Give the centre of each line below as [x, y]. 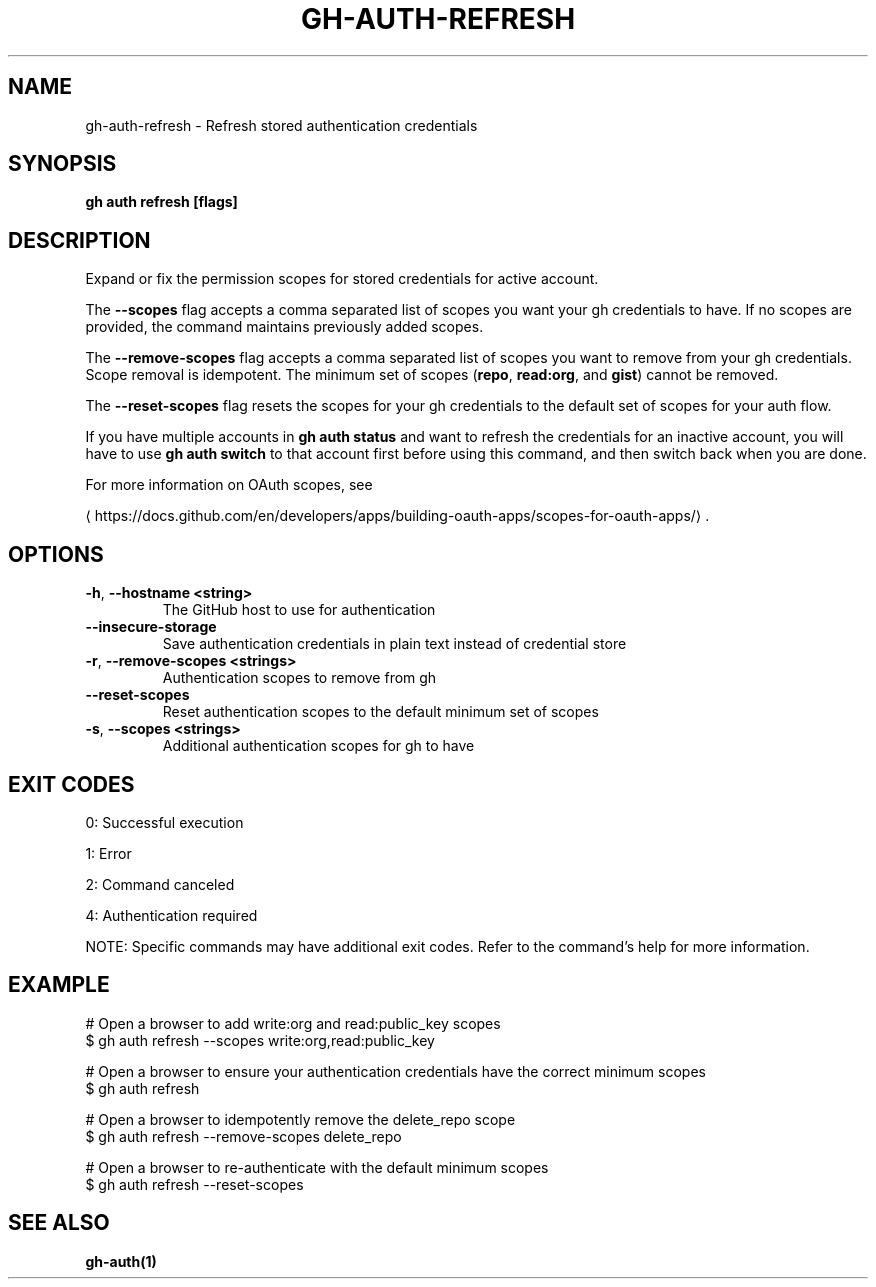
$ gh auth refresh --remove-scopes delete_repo [243, 1136]
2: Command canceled [160, 884]
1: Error [108, 853]
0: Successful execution [164, 822]
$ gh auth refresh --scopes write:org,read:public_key [260, 1040]
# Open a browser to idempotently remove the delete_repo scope [300, 1119]
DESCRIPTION [79, 240]
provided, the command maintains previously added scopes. [284, 327]
